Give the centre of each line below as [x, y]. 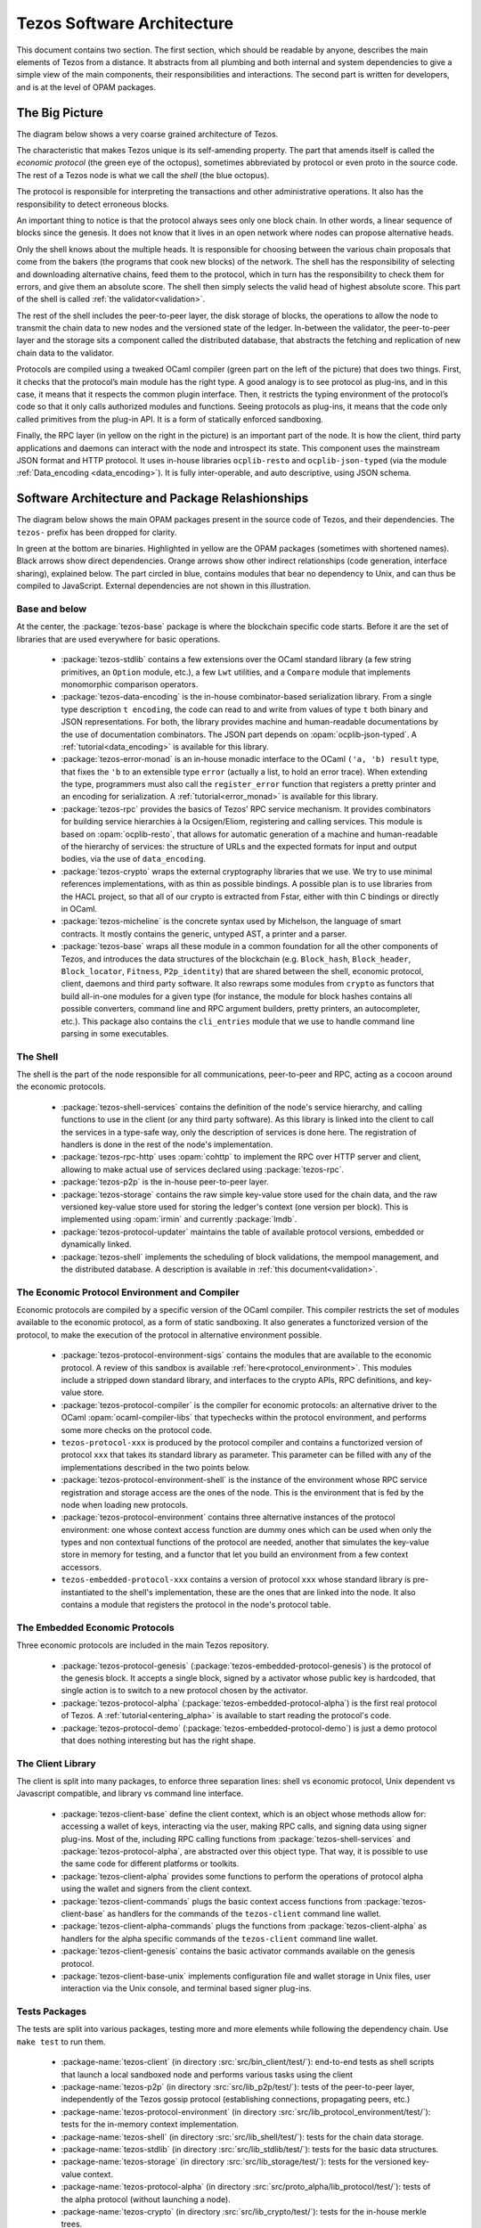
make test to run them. [61, 2042]
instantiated [82, 1592]
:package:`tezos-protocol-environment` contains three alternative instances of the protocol [228, 1517]
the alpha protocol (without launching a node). [146, 2199]
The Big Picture [60, 113]
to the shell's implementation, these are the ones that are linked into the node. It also [261, 1592]
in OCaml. [79, 908]
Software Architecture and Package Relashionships [163, 499]
